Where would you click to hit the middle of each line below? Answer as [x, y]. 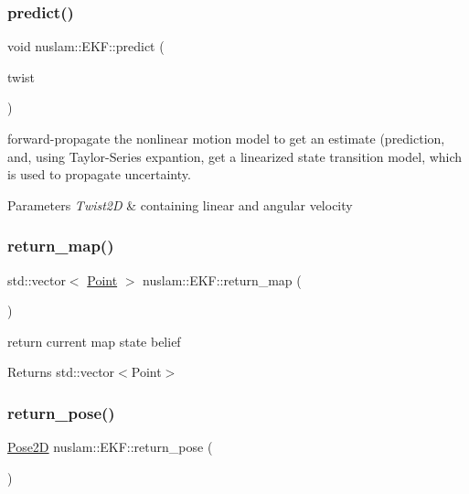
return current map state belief [94, 341]
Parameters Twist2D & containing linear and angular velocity [180, 204]
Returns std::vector [61, 372]
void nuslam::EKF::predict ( [86, 46]
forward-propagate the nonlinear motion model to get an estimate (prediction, [226, 138]
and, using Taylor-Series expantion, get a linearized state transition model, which [235, 156]
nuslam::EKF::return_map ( [222, 279]
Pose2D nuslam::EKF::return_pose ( [110, 447]
